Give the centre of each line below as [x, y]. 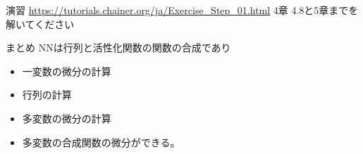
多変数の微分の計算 [67, 118]
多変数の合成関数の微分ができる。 [101, 142]
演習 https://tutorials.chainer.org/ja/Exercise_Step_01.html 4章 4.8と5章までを [182, 10]
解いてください [40, 24]
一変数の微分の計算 [67, 71]
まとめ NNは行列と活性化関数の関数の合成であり [118, 47]
